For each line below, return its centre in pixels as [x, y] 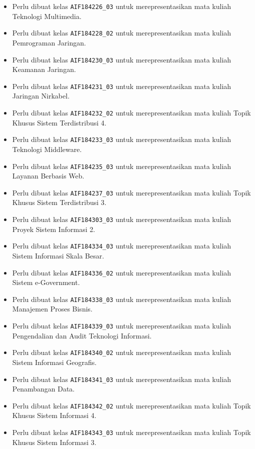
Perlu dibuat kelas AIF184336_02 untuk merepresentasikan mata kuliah [122, 272]
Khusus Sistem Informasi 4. [54, 415]
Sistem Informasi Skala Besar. [58, 255]
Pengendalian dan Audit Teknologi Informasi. [82, 335]
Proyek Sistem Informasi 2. [54, 229]
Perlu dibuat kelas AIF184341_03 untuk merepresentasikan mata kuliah [122, 379]
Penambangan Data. [43, 389]
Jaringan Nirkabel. [41, 96]
